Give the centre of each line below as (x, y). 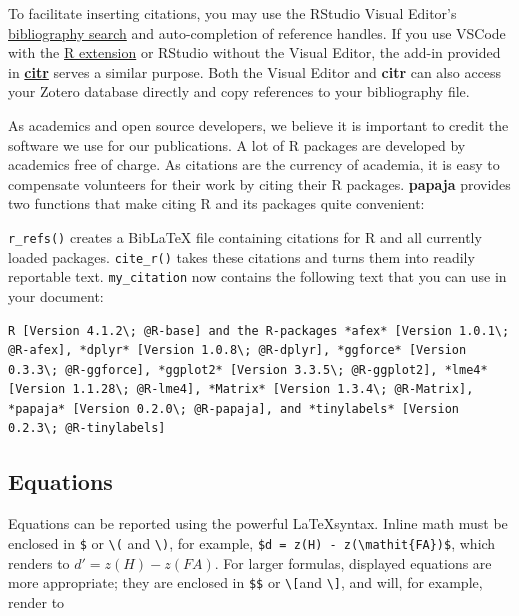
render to (36, 601)
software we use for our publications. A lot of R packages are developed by (237, 144)
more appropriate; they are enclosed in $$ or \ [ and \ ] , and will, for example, (245, 582)
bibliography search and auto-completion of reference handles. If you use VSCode (257, 32)
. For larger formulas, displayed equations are (353, 562)
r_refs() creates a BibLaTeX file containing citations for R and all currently (245, 236)
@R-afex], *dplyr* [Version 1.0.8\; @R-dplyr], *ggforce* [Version (237, 350)
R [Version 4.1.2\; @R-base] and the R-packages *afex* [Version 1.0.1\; (259, 330)
